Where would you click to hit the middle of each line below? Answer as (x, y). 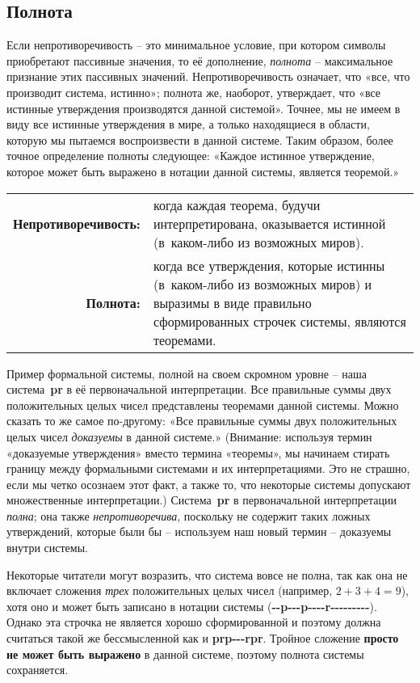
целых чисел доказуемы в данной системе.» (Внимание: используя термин (189, 436)
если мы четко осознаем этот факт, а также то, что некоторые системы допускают (209, 484)
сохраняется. (38, 670)
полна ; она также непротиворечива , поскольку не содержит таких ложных (189, 515)
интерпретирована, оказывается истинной (269, 223)
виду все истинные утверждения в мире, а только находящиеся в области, (188, 124)
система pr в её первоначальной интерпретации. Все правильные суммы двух (199, 389)
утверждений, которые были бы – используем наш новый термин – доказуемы (199, 531)
